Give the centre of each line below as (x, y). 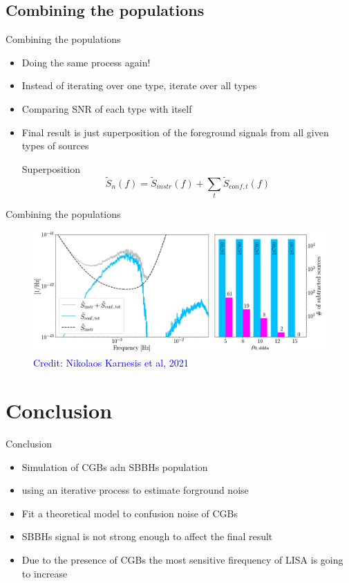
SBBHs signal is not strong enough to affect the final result (147, 536)
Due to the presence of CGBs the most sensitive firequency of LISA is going (182, 559)
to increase (45, 573)
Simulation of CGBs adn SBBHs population (115, 466)
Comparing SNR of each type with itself (107, 108)
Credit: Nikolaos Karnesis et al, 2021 (111, 363)
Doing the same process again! (86, 62)
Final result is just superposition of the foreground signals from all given (175, 132)
